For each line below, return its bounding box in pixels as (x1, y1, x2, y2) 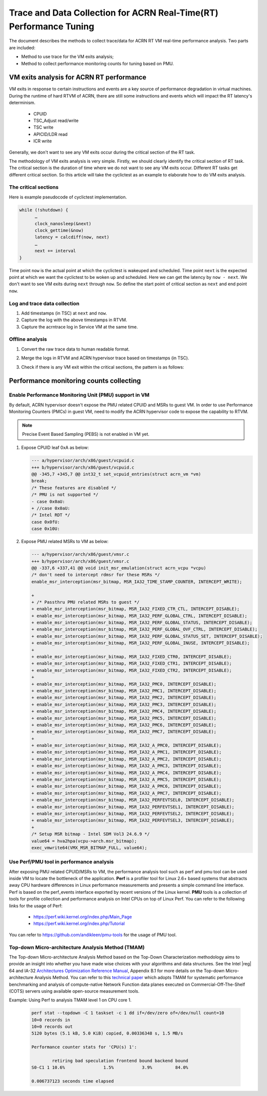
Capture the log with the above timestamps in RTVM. (21, 317, 128, 323)
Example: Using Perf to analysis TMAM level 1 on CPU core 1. (9, 997, 132, 1003)
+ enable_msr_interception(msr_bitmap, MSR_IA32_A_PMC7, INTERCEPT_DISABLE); (31, 790, 222, 796)
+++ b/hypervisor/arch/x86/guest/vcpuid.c (31, 465, 134, 470)
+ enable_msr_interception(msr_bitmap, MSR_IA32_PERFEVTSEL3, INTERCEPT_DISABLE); (31, 818, 235, 823)
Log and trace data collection (9, 300, 80, 307)
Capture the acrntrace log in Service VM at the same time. (21, 324, 138, 330)
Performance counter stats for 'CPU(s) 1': (31, 1044, 137, 1050)
